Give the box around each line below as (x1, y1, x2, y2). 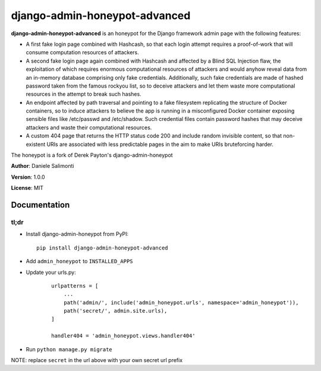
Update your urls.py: (26, 269, 77, 276)
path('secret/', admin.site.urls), (63, 307, 168, 314)
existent (26, 141, 46, 148)
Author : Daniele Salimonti (11, 163, 74, 170)
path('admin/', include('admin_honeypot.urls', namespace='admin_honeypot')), (63, 299, 299, 306)
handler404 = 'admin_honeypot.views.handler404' (51, 332, 196, 339)
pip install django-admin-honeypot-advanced (36, 244, 169, 251)
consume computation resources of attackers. (26, 49, 139, 56)
